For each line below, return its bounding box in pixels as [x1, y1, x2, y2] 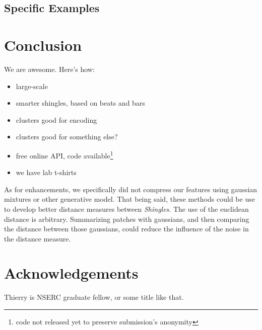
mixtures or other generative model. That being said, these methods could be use [4, 194, 255, 204]
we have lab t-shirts [16, 167, 77, 178]
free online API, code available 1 [16, 148, 113, 160]
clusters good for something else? [16, 131, 118, 142]
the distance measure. [4, 233, 71, 243]
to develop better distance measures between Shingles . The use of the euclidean [4, 203, 249, 214]
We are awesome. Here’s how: [4, 63, 95, 74]
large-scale [16, 80, 48, 91]
